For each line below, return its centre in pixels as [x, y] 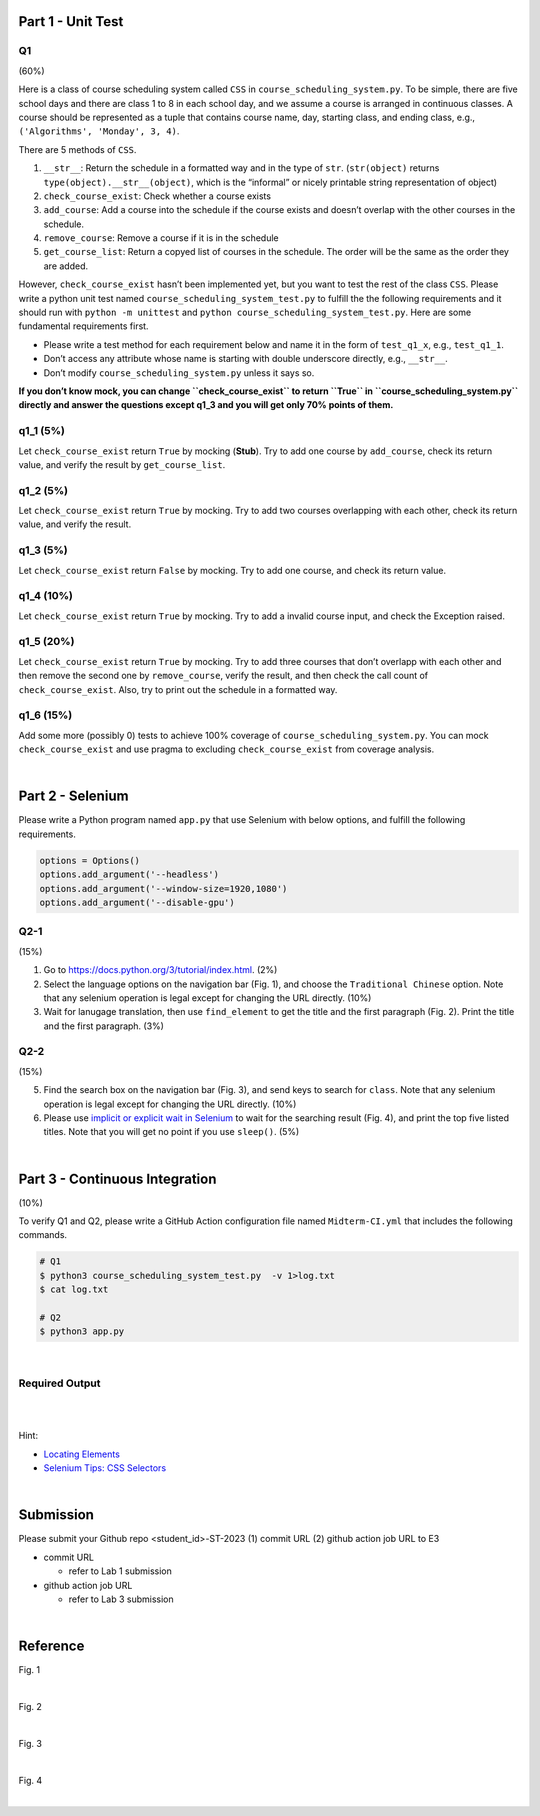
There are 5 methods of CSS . [77, 149]
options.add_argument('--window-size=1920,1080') [163, 888]
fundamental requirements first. [83, 326]
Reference [51, 1646]
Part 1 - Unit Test [71, 21]
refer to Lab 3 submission [121, 1599]
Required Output [59, 1383]
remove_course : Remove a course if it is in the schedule [161, 238]
